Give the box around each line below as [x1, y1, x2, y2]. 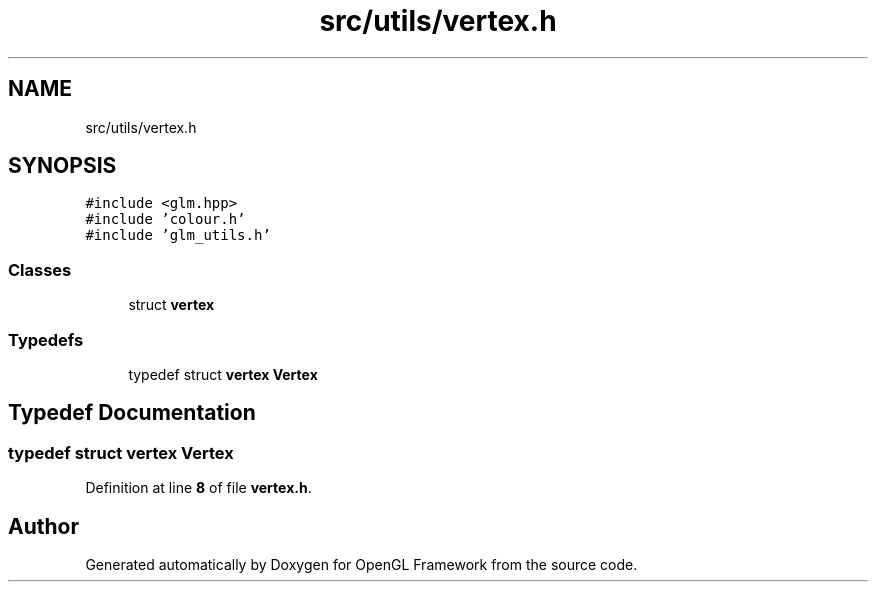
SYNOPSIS [8, 153, 117, 179]
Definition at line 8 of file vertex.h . [85, 479, 312, 497]
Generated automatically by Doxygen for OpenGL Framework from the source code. [85, 556, 638, 573]
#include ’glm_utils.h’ [85, 227, 271, 244]
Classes [8, 259, 72, 280]
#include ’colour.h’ [85, 211, 246, 228]
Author [8, 513, 79, 539]
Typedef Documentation [8, 400, 256, 426]
